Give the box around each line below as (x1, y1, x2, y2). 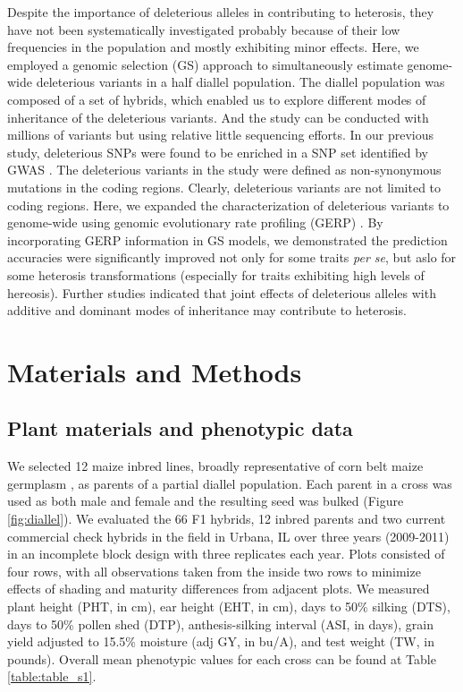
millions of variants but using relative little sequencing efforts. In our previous (7, 125, 434, 144)
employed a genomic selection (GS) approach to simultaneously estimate (7, 55, 403, 73)
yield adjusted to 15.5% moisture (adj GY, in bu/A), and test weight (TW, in (7, 632, 434, 651)
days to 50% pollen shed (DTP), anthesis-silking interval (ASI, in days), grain (7, 614, 434, 633)
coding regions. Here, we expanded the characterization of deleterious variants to (7, 195, 450, 214)
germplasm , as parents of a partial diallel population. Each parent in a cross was (7, 474, 452, 492)
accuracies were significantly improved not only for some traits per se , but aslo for (7, 248, 457, 267)
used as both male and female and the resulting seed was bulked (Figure (7, 491, 404, 510)
